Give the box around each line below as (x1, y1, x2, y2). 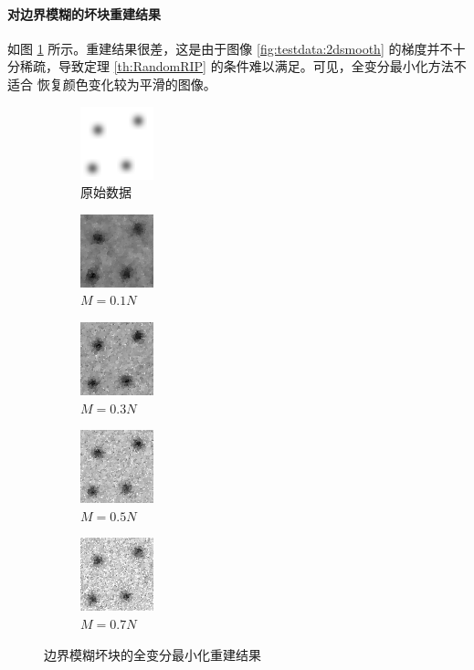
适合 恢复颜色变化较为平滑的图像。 (7, 74, 216, 93)
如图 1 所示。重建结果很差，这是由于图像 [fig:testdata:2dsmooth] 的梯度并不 (7, 38, 453, 58)
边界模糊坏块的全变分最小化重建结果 (44, 644, 261, 664)
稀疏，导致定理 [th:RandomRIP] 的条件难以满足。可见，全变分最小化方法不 (19, 57, 467, 76)
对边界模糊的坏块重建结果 (7, 4, 161, 23)
